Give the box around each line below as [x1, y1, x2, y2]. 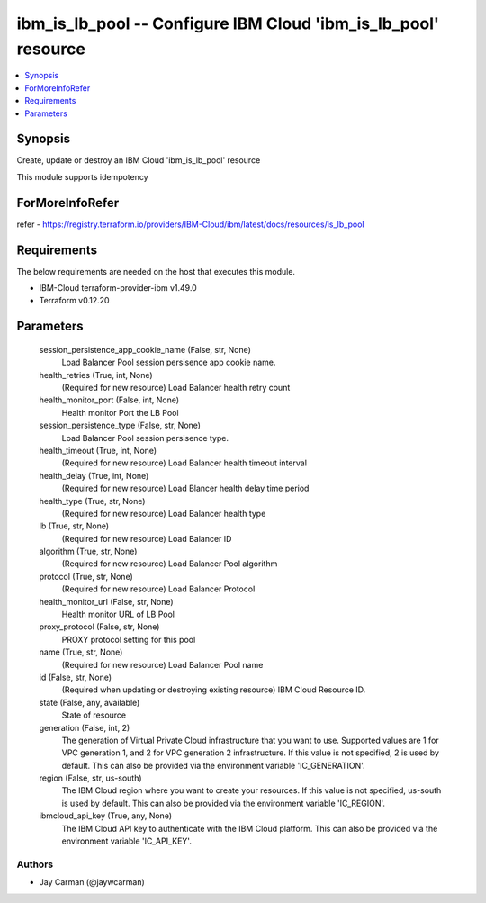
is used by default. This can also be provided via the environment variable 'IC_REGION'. [61, 798, 386, 808]
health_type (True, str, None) [39, 495, 146, 506]
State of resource [61, 709, 127, 720]
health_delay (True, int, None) [39, 470, 149, 481]
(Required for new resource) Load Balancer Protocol [61, 583, 256, 594]
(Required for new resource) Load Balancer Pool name [61, 659, 264, 670]
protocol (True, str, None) [39, 571, 134, 582]
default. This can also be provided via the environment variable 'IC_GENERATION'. [61, 760, 365, 771]
